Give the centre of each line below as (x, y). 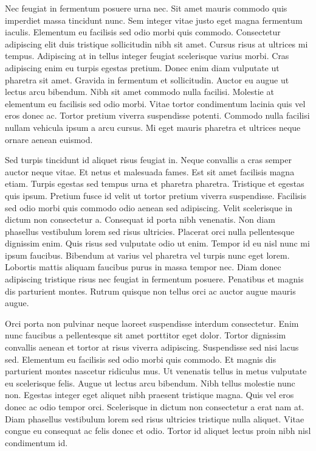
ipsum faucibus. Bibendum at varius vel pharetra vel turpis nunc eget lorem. (147, 255)
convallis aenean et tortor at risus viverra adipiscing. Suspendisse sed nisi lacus (152, 347)
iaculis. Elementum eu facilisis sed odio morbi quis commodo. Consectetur (143, 32)
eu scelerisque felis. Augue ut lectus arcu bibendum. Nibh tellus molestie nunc (150, 383)
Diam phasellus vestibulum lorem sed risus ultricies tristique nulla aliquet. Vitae (155, 418)
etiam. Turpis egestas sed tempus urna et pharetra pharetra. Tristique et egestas (155, 184)
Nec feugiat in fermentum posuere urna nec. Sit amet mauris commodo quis (146, 8)
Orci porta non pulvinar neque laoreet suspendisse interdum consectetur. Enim (152, 323)
